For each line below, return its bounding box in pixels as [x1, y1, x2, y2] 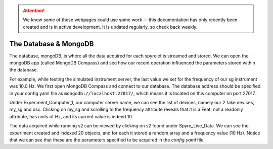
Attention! [23, 8, 45, 14]
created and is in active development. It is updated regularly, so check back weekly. [23, 24, 198, 30]
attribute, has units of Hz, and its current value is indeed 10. [9, 113, 133, 119]
